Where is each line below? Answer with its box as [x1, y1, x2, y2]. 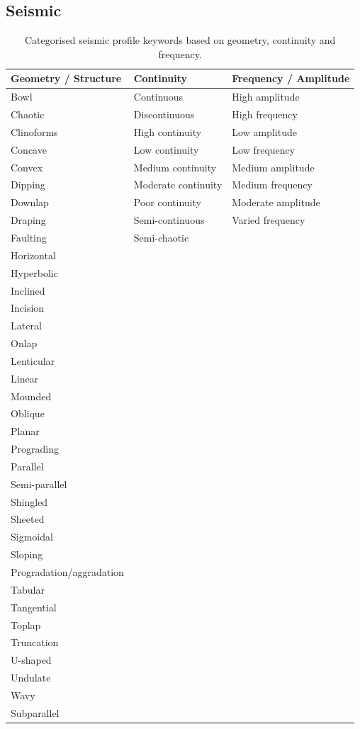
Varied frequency [232, 213, 305, 227]
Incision [11, 300, 45, 315]
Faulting [11, 230, 47, 244]
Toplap [11, 617, 41, 632]
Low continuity [133, 142, 199, 157]
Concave [11, 142, 47, 157]
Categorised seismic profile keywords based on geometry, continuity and [24, 33, 336, 47]
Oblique [11, 406, 45, 421]
